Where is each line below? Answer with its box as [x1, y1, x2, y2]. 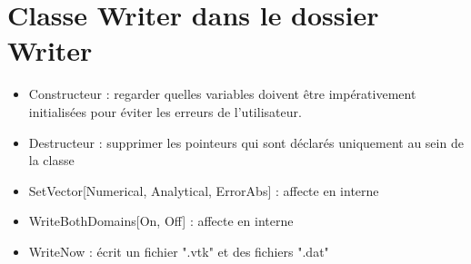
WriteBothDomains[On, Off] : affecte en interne [28, 211, 294, 230]
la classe [28, 151, 75, 170]
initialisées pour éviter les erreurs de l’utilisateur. [28, 102, 302, 121]
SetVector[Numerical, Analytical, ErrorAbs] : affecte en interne [28, 181, 379, 200]
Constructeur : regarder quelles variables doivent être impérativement [28, 84, 416, 103]
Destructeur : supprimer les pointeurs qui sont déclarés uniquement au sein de [28, 132, 464, 152]
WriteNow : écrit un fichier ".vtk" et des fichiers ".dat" [28, 241, 329, 260]
